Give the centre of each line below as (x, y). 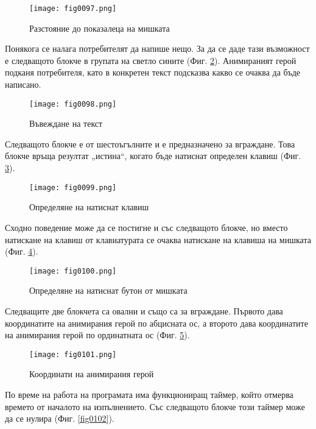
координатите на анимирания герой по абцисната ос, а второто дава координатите (156, 323)
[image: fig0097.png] (73, 9)
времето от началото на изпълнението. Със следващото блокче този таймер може (155, 406)
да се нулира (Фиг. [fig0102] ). (60, 418)
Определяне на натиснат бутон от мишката (108, 290)
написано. (23, 84)
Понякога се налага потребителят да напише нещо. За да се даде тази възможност (157, 48)
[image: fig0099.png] (73, 187)
